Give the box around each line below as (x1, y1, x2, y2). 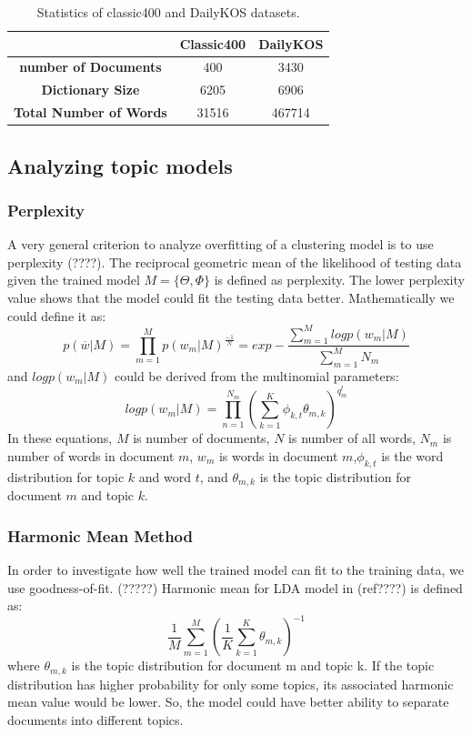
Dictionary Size (41, 80, 140, 99)
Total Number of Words (14, 103, 167, 122)
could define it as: (7, 306, 106, 325)
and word (138, 467, 191, 486)
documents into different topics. (7, 710, 184, 729)
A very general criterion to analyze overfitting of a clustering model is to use (7, 235, 434, 254)
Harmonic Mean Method (7, 524, 193, 547)
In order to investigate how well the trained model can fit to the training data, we (7, 559, 464, 579)
